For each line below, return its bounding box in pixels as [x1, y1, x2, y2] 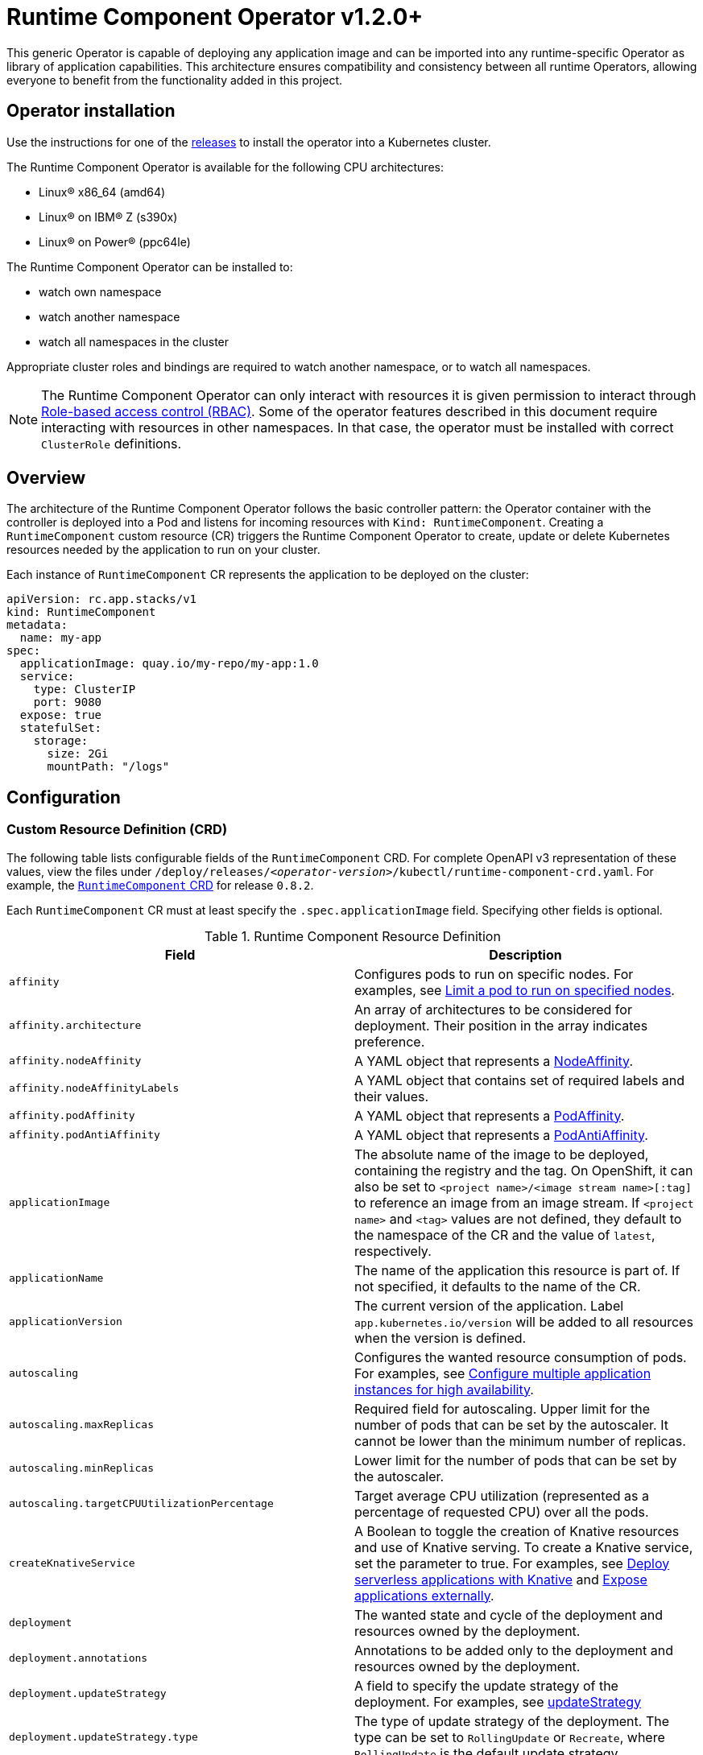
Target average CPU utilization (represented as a [354, 1487, 649, 1504]
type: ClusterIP [33, 683, 136, 696]
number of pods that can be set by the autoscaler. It [354, 1416, 668, 1433]
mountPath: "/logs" [47, 760, 170, 774]
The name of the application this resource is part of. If [354, 1262, 680, 1278]
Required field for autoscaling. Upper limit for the [354, 1400, 651, 1417]
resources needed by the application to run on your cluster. [6, 543, 320, 557]
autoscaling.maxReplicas [9, 1418, 155, 1431]
